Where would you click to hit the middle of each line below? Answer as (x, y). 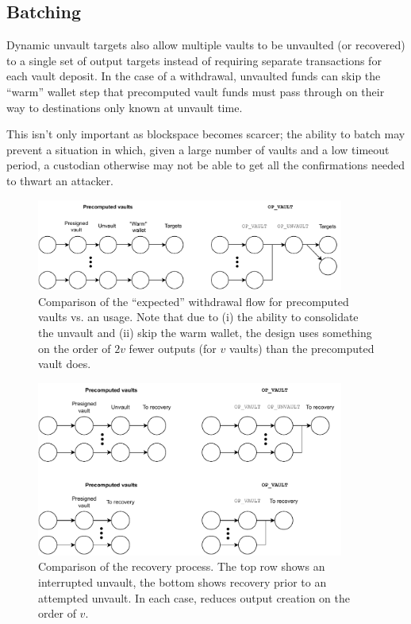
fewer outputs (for (173, 348)
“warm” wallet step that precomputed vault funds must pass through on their (196, 91)
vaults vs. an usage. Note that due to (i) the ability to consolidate (198, 317)
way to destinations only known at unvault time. (125, 107)
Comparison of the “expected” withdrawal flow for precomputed (194, 301)
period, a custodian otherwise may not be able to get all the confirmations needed (206, 165)
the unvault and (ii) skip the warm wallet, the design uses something (205, 332)
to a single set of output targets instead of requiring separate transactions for (194, 60)
